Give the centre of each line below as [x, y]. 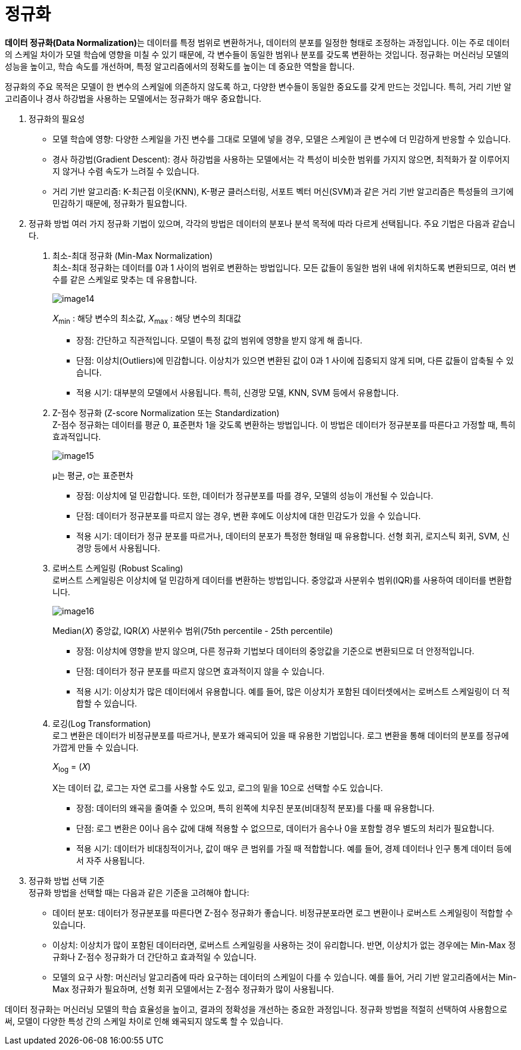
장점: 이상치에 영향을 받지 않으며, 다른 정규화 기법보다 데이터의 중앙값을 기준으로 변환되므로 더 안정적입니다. [275, 651]
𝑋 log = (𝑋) [72, 767]
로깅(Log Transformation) [102, 723]
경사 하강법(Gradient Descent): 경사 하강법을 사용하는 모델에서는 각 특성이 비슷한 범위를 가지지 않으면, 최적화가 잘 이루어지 [281, 159]
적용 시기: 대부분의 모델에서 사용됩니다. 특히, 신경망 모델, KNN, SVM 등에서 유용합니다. [238, 392]
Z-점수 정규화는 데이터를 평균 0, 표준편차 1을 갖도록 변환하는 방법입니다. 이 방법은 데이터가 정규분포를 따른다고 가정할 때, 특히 [284, 424]
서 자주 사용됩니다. [110, 861]
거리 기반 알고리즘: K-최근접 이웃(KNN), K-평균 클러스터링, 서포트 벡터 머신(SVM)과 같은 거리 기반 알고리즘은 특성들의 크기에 [283, 191]
